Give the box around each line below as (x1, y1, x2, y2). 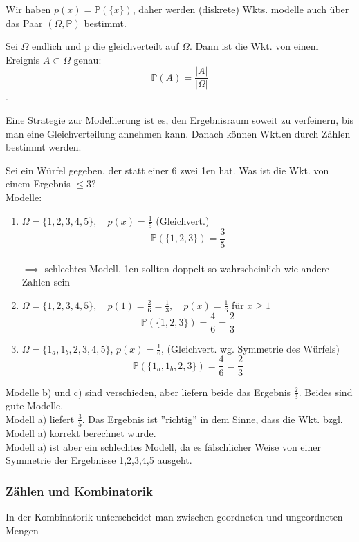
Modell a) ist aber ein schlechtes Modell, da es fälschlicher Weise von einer (6, 439, 321, 454)
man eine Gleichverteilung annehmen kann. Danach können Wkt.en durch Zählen (6, 126, 351, 140)
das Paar (6, 15, 43, 30)
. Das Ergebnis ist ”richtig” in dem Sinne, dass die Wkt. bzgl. (82, 411, 343, 426)
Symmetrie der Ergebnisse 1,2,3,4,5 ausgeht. (6, 453, 192, 467)
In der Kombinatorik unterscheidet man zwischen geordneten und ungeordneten (6, 510, 343, 524)
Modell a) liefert (6, 411, 75, 426)
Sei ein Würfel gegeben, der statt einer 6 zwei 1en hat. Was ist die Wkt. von (6, 162, 329, 177)
